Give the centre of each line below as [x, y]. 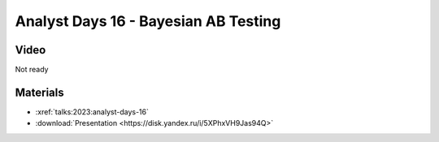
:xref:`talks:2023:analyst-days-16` [92, 112]
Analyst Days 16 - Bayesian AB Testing [148, 21]
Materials [39, 92]
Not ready [32, 70]
